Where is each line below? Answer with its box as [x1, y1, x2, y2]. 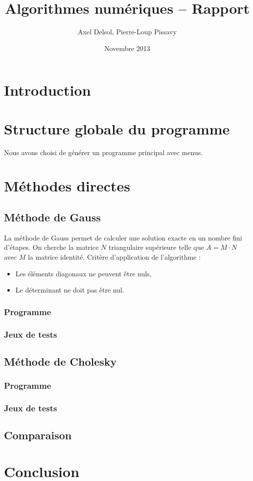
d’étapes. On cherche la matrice [4, 242, 99, 252]
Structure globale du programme [4, 118, 230, 138]
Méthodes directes [4, 176, 130, 196]
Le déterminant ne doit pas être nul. [15, 285, 124, 295]
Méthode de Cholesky [4, 353, 117, 369]
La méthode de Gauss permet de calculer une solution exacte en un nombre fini [4, 232, 242, 242]
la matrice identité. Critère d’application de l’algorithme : [27, 251, 201, 262]
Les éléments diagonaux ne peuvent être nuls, [15, 268, 152, 278]
